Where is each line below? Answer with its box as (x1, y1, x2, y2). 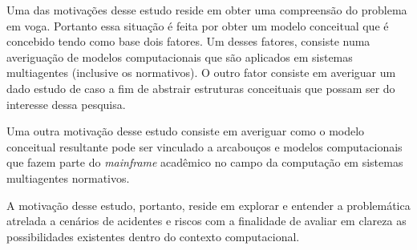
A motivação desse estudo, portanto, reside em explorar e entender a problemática (6, 196, 411, 213)
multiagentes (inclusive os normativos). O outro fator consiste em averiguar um (6, 64, 396, 81)
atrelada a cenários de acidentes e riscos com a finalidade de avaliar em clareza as (6, 212, 407, 229)
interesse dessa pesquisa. (6, 95, 126, 112)
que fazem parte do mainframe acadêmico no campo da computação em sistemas (6, 154, 403, 171)
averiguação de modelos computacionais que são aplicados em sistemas (6, 48, 353, 65)
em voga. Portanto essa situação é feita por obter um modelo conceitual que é (6, 17, 389, 34)
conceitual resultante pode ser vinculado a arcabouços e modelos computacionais (6, 138, 403, 155)
